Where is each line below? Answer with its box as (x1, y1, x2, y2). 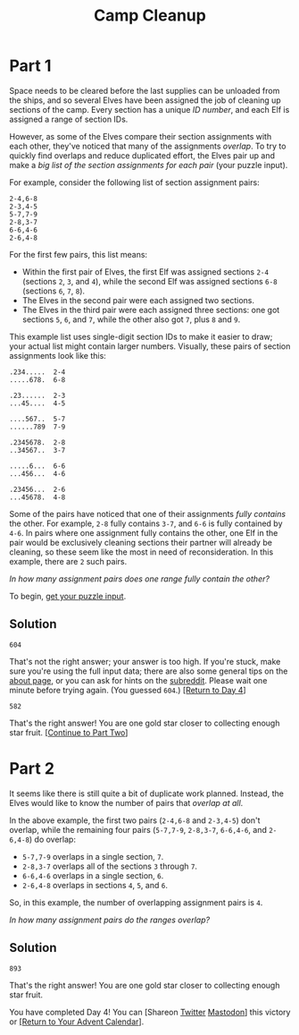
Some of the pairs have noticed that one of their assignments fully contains (9, 508, 287, 519)
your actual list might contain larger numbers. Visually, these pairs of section (9, 341, 291, 352)
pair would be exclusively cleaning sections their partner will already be (9, 537, 272, 547)
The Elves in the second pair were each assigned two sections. (21, 294, 254, 305)
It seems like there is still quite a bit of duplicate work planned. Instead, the (9, 788, 284, 799)
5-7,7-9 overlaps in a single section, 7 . (21, 851, 164, 861)
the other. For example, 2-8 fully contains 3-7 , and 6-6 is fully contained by (9, 518, 283, 529)
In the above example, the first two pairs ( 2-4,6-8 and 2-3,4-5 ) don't (9, 815, 261, 826)
